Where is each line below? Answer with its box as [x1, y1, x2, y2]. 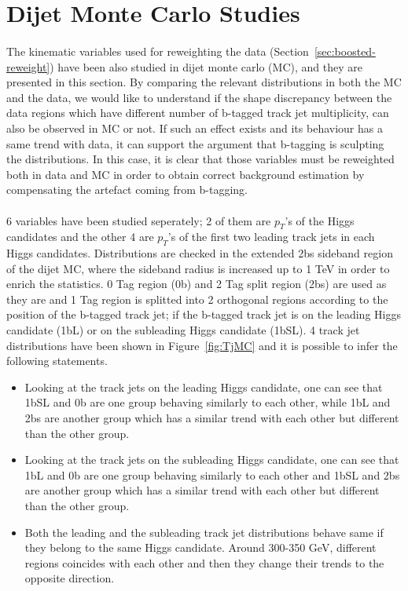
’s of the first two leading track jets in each [167, 228, 375, 245]
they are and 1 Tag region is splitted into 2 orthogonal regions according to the [6, 290, 388, 307]
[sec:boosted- [314, 42, 376, 59]
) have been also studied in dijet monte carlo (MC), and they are [50, 58, 362, 75]
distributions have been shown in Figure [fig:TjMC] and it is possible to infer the [6, 337, 398, 353]
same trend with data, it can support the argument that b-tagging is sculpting [6, 135, 384, 151]
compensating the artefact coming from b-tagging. [6, 181, 248, 198]
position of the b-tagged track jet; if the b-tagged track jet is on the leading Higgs [6, 306, 401, 323]
